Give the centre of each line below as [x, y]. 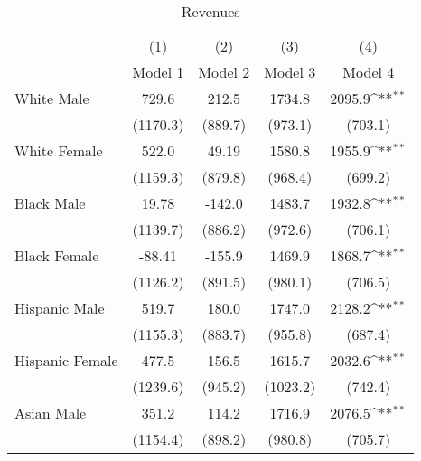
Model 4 [369, 72]
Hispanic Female [66, 360]
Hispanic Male [60, 308]
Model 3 [290, 72]
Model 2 [224, 72]
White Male [52, 98]
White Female [59, 151]
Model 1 [158, 72]
